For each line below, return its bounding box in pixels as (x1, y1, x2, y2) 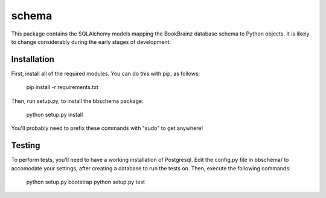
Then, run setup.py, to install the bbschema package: (11, 97, 144, 105)
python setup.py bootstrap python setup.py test (26, 178, 145, 186)
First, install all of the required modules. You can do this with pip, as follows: (11, 70, 200, 77)
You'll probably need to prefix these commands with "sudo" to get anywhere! (11, 125, 203, 132)
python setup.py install (26, 111, 83, 119)
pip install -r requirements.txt (26, 84, 99, 91)
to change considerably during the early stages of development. (11, 38, 171, 45)
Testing (11, 140, 40, 150)
